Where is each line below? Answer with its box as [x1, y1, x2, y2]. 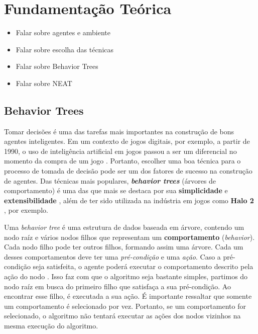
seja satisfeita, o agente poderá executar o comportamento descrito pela [33, 261, 253, 272]
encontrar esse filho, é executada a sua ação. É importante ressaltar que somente [4, 291, 252, 301]
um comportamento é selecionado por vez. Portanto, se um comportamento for [4, 300, 246, 311]
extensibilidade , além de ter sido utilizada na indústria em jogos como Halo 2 [4, 195, 254, 205]
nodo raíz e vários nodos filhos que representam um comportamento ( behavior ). [4, 231, 255, 242]
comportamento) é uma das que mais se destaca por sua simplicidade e [4, 185, 228, 196]
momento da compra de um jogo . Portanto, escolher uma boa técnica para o [4, 155, 241, 166]
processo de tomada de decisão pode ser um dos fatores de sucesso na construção [4, 165, 252, 176]
